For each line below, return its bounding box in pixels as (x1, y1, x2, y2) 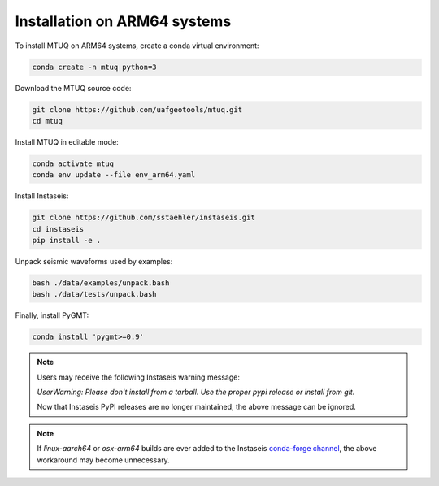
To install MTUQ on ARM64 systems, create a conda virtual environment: (15, 41, 259, 50)
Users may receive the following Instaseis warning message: (37, 372, 240, 382)
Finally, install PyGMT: (15, 310, 89, 320)
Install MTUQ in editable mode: (15, 137, 120, 146)
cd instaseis (32, 224, 85, 233)
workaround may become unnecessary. (37, 455, 170, 465)
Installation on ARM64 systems (15, 12, 232, 30)
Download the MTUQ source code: (15, 83, 132, 93)
